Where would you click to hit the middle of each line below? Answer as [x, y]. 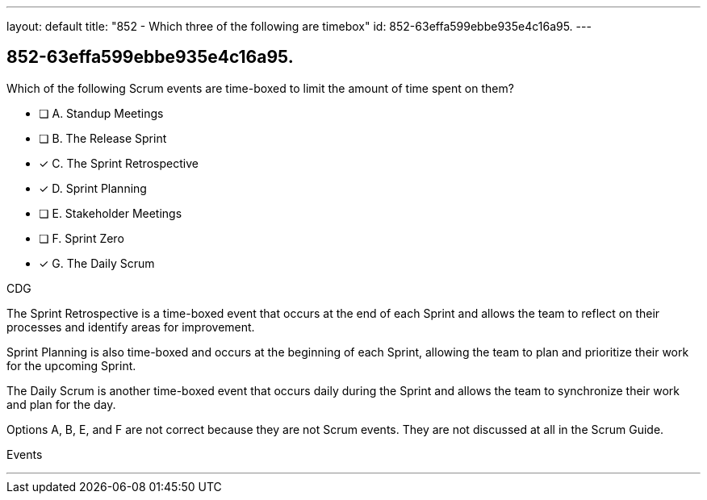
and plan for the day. [61, 404]
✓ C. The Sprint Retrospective [119, 163]
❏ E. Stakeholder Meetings [111, 213]
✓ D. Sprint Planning [93, 188]
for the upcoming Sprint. [71, 365]
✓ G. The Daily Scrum [97, 263]
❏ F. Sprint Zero [82, 238]
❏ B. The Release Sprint [103, 138]
